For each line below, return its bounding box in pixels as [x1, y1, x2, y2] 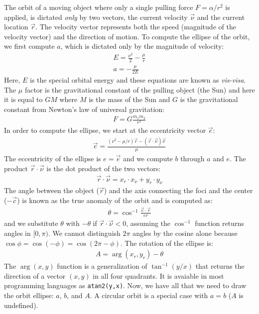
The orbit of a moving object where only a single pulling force [4, 2, 193, 12]
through [180, 153, 205, 164]
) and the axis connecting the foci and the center [104, 185, 253, 196]
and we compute [123, 153, 173, 164]
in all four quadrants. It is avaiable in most [93, 270, 224, 281]
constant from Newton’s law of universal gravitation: [4, 104, 164, 114]
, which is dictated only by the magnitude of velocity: [60, 41, 224, 51]
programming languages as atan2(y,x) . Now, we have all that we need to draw [4, 280, 247, 291]
